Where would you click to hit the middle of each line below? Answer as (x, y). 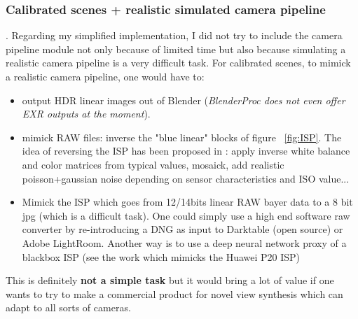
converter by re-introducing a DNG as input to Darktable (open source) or (183, 229)
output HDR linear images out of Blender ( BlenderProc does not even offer (184, 100)
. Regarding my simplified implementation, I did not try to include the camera (174, 35)
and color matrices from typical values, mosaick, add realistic (153, 164)
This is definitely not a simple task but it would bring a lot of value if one (170, 280)
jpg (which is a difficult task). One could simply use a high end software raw (186, 215)
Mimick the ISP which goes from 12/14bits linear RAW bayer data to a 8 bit (187, 202)
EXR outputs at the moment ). (86, 114)
